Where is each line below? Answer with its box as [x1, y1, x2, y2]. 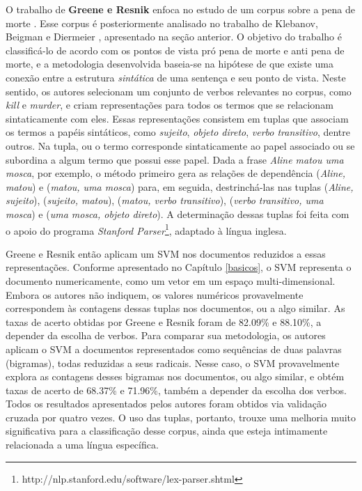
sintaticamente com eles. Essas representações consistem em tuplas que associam [6, 111, 349, 125]
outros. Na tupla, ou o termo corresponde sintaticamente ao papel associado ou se [6, 138, 355, 153]
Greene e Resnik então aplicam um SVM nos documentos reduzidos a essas [6, 246, 326, 260]
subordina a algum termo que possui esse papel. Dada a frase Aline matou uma [6, 152, 344, 166]
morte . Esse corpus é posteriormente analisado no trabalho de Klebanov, [6, 15, 318, 30]
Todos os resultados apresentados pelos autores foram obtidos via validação [6, 396, 326, 411]
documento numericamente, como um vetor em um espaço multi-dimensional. [6, 273, 336, 288]
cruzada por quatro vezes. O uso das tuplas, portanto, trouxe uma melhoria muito [6, 410, 356, 424]
